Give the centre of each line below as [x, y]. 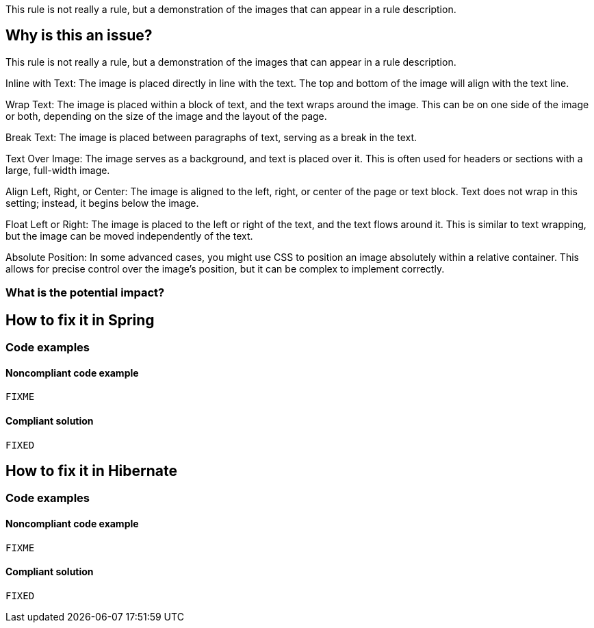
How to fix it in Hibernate [92, 470]
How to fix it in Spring [80, 320]
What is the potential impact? [85, 293]
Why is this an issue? [79, 36]
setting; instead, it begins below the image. [102, 203]
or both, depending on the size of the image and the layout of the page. [166, 116]
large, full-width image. [58, 170]
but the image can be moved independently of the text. [129, 236]
